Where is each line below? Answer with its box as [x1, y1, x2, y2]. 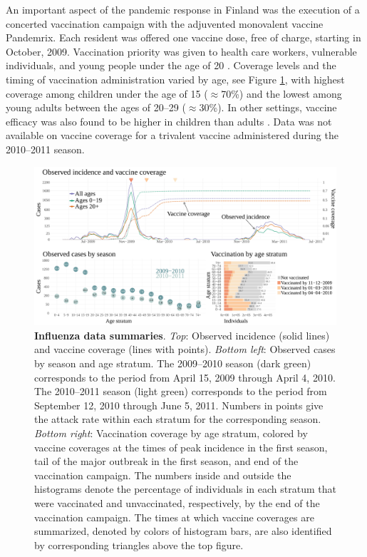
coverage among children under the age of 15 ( [6, 86, 208, 101]
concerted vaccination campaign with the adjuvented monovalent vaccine [6, 16, 324, 31]
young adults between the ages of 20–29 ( [6, 100, 186, 115]
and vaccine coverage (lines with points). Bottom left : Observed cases [34, 342, 336, 357]
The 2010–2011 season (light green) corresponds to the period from [34, 384, 327, 399]
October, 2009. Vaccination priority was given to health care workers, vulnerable [6, 44, 357, 58]
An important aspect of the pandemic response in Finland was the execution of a [6, 2, 360, 16]
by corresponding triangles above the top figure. [34, 537, 244, 552]
